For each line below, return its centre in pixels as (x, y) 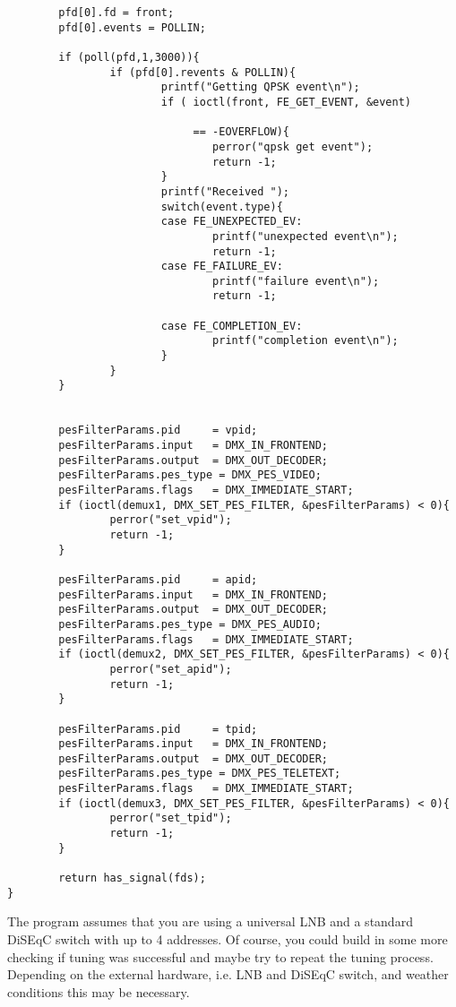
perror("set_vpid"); (171, 520)
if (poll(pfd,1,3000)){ (129, 57)
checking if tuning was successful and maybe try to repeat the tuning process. (220, 956)
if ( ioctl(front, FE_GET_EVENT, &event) (286, 102)
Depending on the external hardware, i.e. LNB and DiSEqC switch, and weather (228, 974)
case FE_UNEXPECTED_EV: (232, 222)
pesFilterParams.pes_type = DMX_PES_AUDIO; (190, 624)
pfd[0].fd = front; (116, 13)
